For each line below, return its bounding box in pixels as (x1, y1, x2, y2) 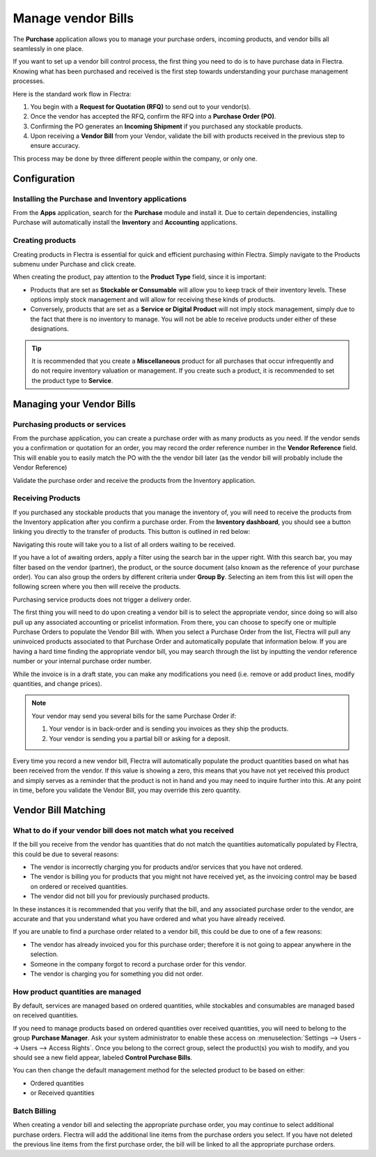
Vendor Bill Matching (13, 804, 106, 816)
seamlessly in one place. (13, 44, 84, 52)
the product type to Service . (31, 376, 113, 385)
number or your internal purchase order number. (13, 657, 152, 666)
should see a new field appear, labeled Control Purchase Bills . (13, 1054, 193, 1061)
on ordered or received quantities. (30, 882, 128, 890)
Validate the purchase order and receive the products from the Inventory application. (13, 476, 256, 484)
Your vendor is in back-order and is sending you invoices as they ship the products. (49, 724, 289, 733)
